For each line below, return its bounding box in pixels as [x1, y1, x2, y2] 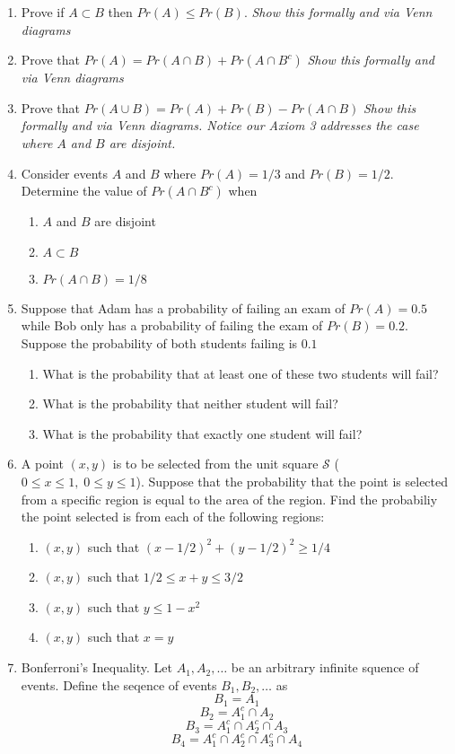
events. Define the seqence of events [21, 675, 217, 694]
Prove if [21, 3, 65, 21]
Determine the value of [21, 181, 147, 200]
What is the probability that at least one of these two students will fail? [42, 364, 439, 382]
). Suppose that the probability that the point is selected [136, 471, 449, 490]
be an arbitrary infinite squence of [231, 658, 419, 677]
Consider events [21, 163, 109, 182]
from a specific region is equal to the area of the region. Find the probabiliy [21, 489, 438, 508]
